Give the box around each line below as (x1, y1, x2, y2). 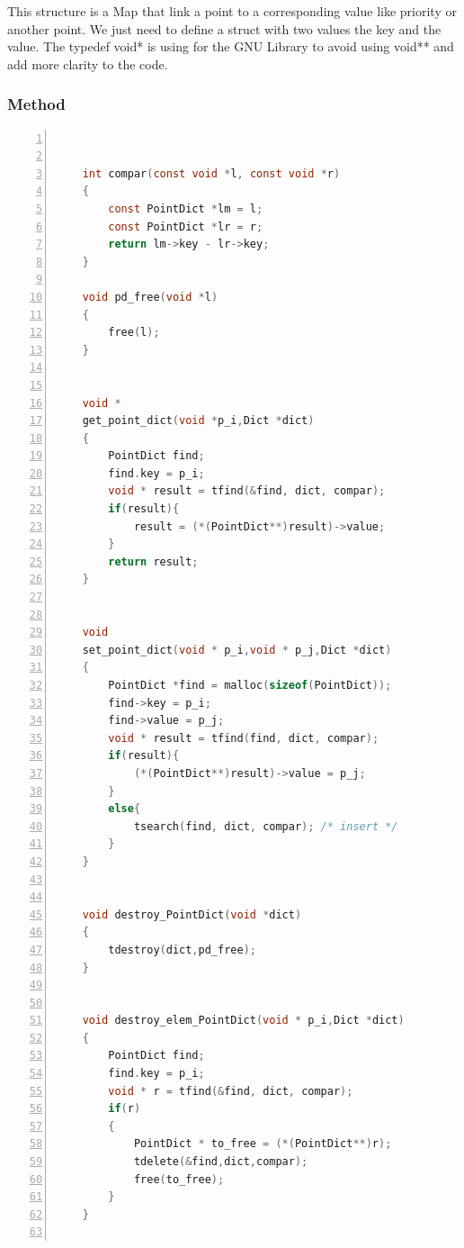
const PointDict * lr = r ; (108, 220, 263, 233)
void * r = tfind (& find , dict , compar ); (108, 1084, 353, 1098)
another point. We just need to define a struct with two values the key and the (7, 19, 442, 38)
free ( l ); (108, 326, 160, 339)
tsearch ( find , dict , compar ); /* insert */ (133, 819, 398, 833)
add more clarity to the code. (7, 54, 168, 73)
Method (7, 93, 66, 115)
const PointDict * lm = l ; (108, 202, 263, 215)
